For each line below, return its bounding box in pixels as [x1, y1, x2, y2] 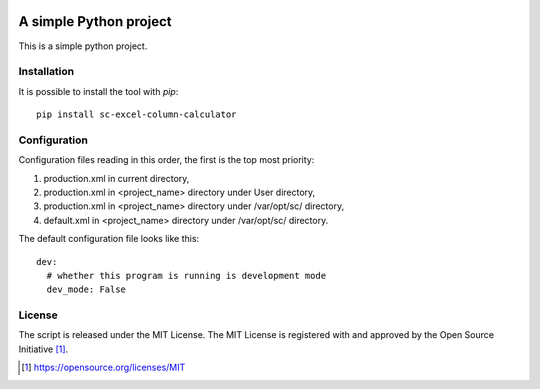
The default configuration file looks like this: [18, 233, 200, 245]
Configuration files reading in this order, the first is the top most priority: [18, 154, 315, 166]
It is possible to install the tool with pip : [18, 85, 179, 97]
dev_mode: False [46, 284, 127, 295]
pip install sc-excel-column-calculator [36, 109, 237, 120]
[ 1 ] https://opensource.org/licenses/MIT [21, 361, 186, 374]
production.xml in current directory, [43, 172, 190, 184]
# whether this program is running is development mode [46, 270, 327, 281]
